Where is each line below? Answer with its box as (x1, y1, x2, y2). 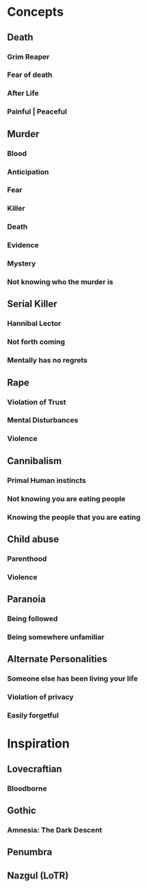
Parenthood (7, 554, 47, 563)
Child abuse (7, 533, 59, 545)
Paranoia (7, 594, 46, 605)
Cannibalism (7, 455, 62, 466)
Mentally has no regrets (7, 355, 88, 365)
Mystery (7, 259, 36, 268)
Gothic (7, 805, 36, 817)
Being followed (7, 614, 58, 624)
